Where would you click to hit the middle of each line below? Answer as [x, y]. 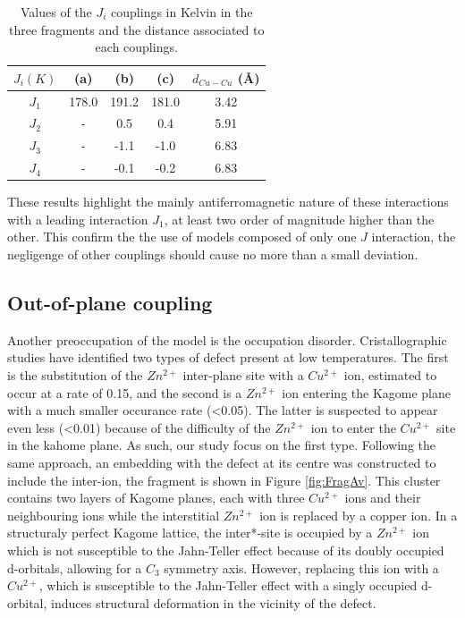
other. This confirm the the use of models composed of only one [182, 237]
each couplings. [136, 47]
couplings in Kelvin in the [182, 12]
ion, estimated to [390, 375]
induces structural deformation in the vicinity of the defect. [214, 602]
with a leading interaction [78, 219]
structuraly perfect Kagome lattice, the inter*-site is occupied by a [190, 533]
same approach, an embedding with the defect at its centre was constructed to [222, 462]
